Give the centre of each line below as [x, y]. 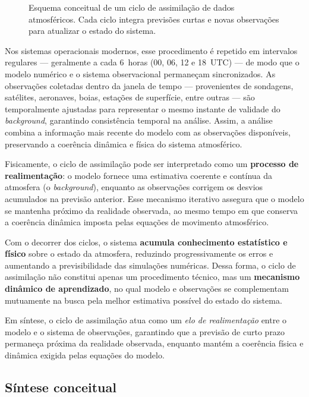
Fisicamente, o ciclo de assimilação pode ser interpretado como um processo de [152, 164]
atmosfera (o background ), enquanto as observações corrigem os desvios [134, 187]
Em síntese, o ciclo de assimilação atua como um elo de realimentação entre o [146, 320]
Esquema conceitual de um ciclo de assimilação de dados [132, 7]
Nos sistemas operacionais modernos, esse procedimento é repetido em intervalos [151, 50]
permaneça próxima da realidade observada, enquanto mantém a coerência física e [154, 343]
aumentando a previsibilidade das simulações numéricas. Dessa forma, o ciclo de [150, 265]
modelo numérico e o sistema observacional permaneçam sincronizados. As [140, 73]
